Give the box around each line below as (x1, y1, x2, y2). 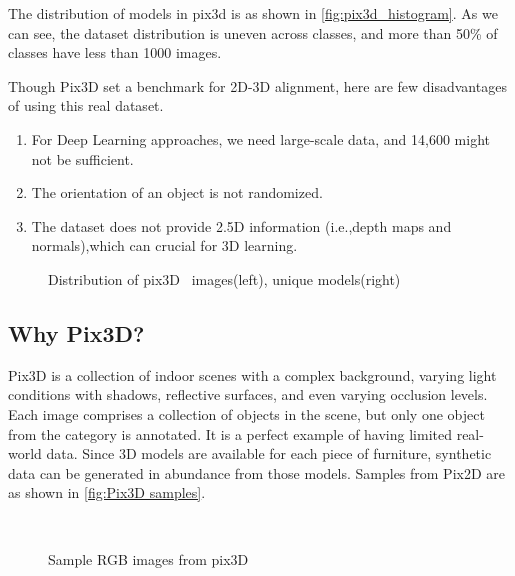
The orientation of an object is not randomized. (31, 182, 323, 203)
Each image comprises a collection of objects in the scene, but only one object (8, 403, 485, 424)
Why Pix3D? (8, 317, 145, 348)
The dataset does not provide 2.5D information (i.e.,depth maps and (31, 215, 452, 236)
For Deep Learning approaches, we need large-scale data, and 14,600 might (31, 128, 491, 149)
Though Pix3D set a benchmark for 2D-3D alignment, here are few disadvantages (8, 75, 507, 96)
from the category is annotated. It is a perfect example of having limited (8, 423, 452, 444)
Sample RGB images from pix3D (48, 549, 249, 570)
